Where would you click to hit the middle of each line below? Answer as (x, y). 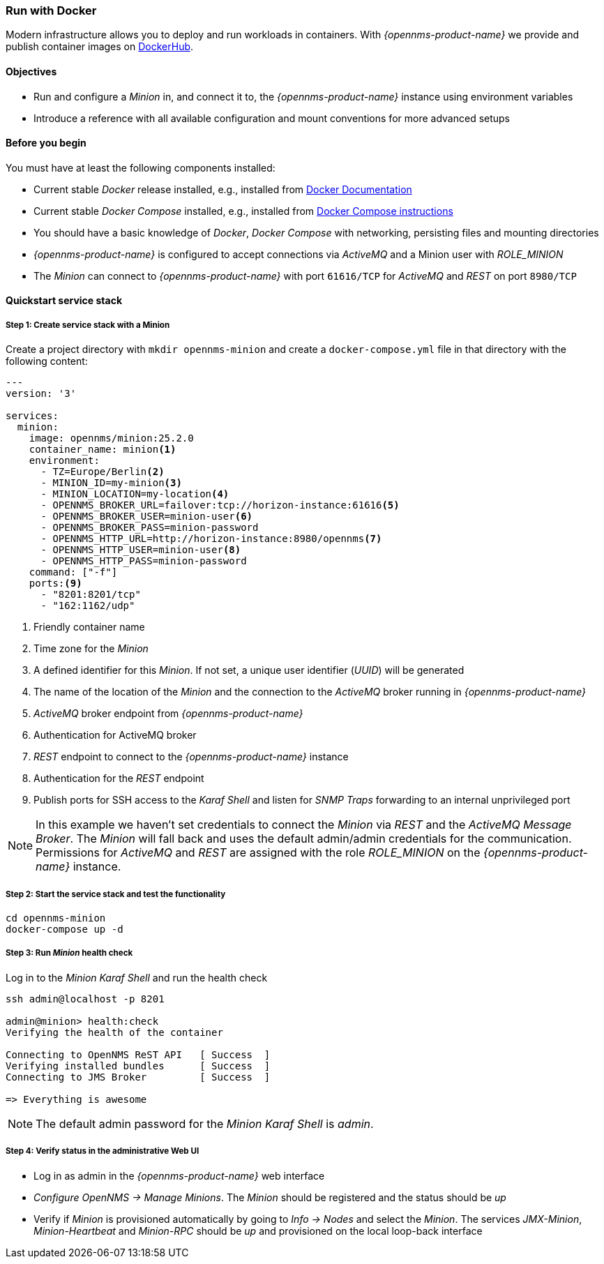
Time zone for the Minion (91, 649)
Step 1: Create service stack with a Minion (88, 325)
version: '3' (41, 394)
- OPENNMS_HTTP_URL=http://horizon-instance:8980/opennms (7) (211, 539)
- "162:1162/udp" (88, 606)
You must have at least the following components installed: (141, 167)
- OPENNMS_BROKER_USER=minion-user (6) (147, 517)
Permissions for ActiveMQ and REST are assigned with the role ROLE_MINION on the (258, 853)
